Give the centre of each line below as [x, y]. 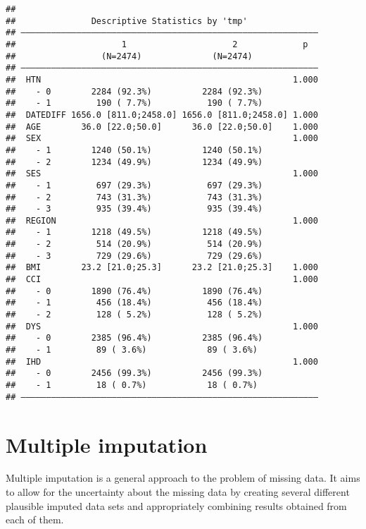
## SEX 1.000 [162, 139]
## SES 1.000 [162, 174]
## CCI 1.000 [162, 280]
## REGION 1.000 [162, 220]
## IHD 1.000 [162, 361]
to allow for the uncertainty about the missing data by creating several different [178, 492]
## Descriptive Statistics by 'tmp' [127, 21]
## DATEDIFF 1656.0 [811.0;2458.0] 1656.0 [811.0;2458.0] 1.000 [162, 115]
